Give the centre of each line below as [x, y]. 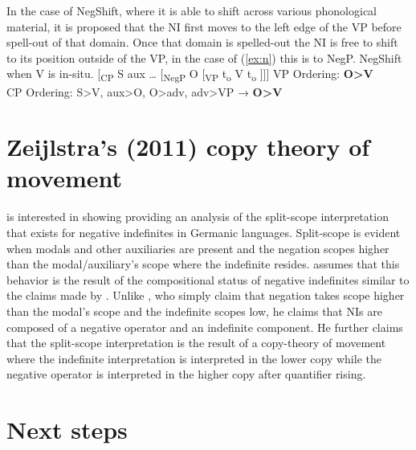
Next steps [67, 430]
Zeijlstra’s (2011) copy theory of [188, 147]
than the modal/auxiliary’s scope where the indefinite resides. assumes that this [203, 264]
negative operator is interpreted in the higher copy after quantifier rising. [186, 374]
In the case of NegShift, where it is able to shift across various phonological [192, 10]
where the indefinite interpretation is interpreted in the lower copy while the [194, 358]
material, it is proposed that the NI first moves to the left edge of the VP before [204, 26]
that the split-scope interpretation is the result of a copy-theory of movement [196, 343]
